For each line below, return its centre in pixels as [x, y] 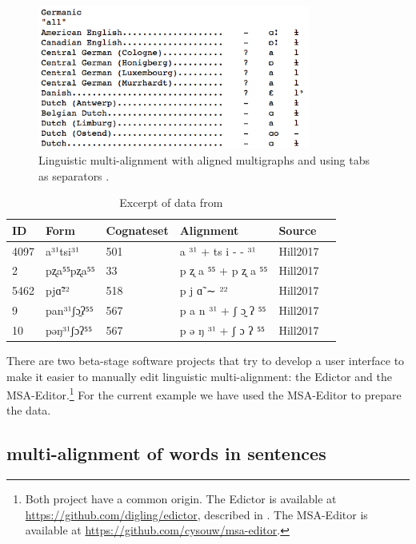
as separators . [74, 175]
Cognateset [137, 230]
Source [298, 230]
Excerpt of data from [171, 203]
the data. [29, 410]
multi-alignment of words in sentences [166, 453]
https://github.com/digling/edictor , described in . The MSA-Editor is [196, 514]
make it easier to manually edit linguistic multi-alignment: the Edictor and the [199, 376]
